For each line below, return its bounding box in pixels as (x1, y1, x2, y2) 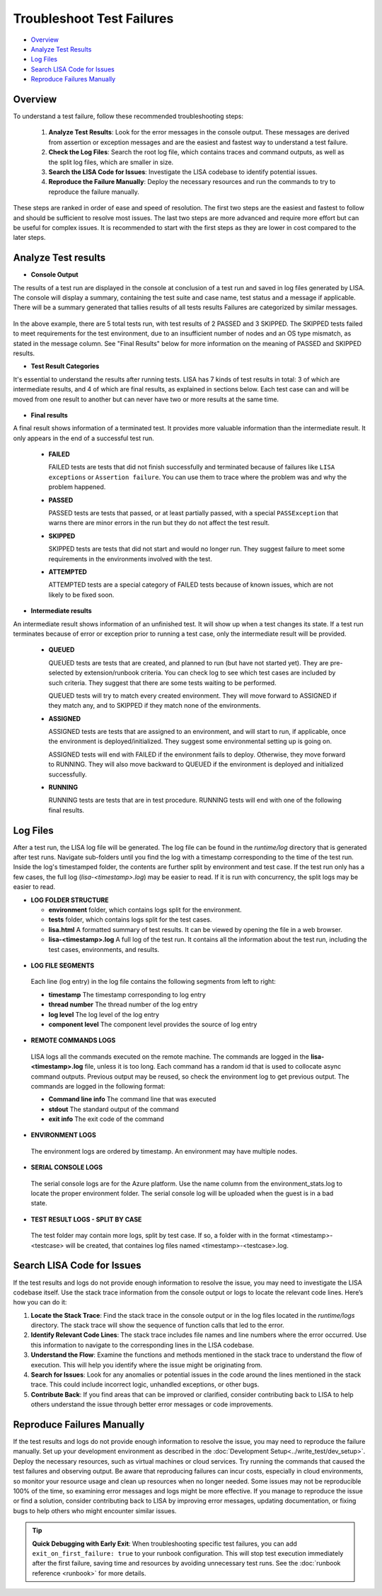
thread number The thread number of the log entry (48, 1000, 198, 1009)
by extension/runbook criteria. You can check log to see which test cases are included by (75, 669, 336, 677)
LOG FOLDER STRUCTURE (30, 895, 109, 904)
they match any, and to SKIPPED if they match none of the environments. (48, 701, 261, 710)
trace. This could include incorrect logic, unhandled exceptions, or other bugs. (30, 1380, 260, 1389)
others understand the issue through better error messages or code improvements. (30, 1400, 274, 1408)
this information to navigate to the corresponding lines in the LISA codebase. (30, 1340, 255, 1349)
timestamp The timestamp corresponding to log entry (48, 990, 207, 999)
